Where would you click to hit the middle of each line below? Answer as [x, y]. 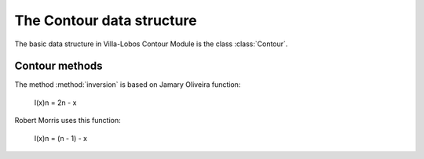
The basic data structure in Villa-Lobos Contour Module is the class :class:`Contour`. [151, 44]
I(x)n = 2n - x [55, 103]
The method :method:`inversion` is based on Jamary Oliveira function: [128, 85]
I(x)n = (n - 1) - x [61, 138]
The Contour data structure [106, 20]
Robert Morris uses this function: [68, 121]
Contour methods [58, 66]
